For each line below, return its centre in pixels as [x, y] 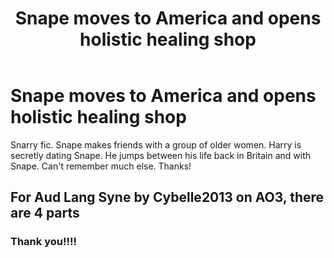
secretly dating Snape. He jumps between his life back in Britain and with [161, 155]
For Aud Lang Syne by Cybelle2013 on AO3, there [167, 197]
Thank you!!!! [44, 242]
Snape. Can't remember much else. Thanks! [101, 166]
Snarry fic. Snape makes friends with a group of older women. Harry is [156, 144]
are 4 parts [45, 213]
